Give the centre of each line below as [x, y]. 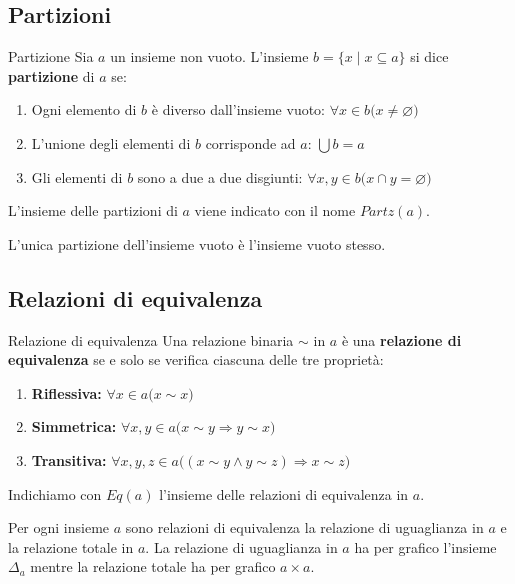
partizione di [51, 75]
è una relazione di [401, 339]
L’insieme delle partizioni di [93, 210]
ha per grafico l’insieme [425, 546]
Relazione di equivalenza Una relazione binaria [151, 339]
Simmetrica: [74, 426]
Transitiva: [69, 459]
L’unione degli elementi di [111, 142]
